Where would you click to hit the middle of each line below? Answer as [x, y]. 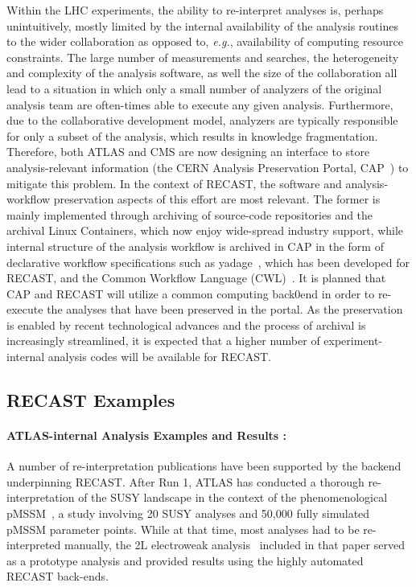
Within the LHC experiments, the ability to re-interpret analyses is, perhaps [195, 10]
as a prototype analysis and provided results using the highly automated [185, 560]
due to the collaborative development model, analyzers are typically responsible [202, 120]
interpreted [34, 545]
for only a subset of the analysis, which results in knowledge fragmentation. [192, 135]
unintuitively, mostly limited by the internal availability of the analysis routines [202, 25]
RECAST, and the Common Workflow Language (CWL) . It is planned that [196, 278]
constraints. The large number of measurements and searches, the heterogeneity [203, 57]
